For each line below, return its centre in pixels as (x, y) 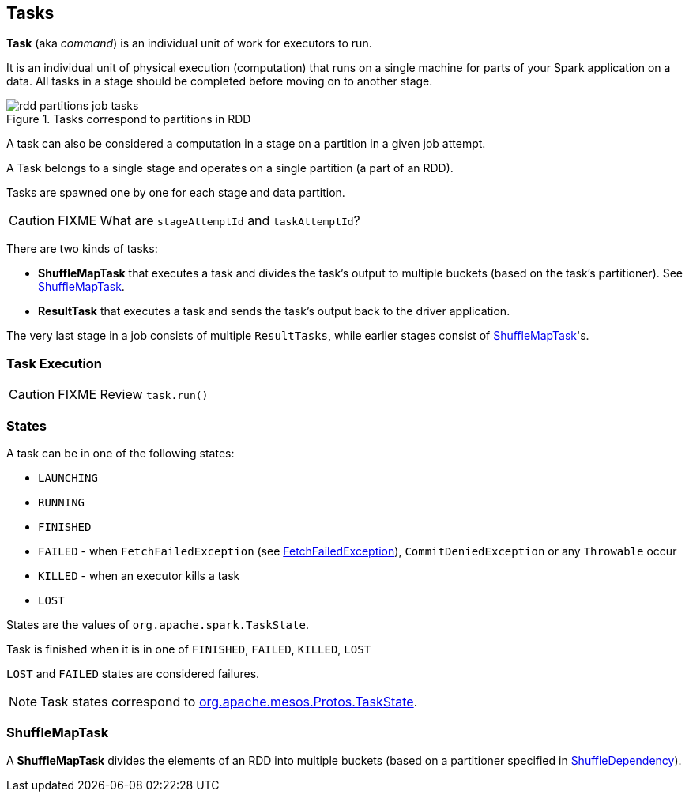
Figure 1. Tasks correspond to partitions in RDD (129, 119)
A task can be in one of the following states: (120, 453)
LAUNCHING (68, 478)
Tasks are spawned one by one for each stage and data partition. (176, 193)
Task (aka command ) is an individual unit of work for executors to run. (189, 43)
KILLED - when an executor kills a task (139, 575)
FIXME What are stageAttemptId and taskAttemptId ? (209, 221)
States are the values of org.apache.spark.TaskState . (158, 624)
